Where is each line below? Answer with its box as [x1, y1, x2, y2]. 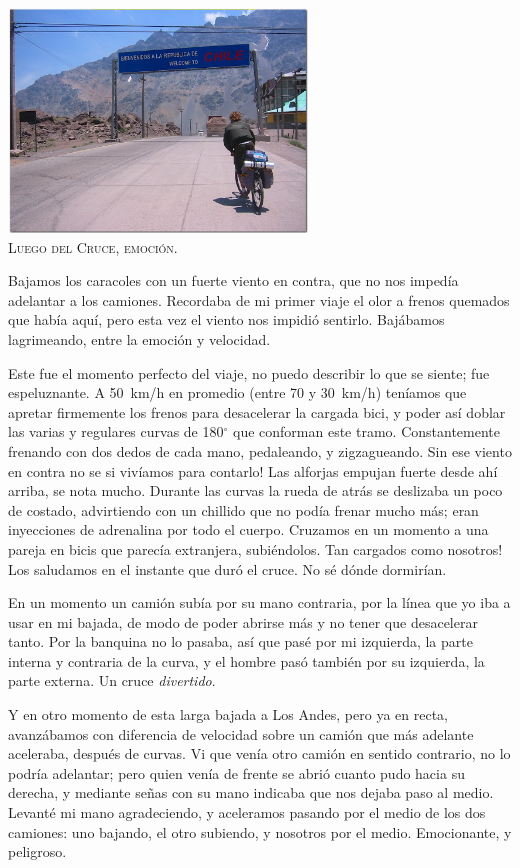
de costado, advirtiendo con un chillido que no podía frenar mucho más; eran [8, 499, 479, 520]
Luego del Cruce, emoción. [8, 236, 178, 257]
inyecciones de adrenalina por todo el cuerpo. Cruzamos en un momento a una [8, 519, 489, 540]
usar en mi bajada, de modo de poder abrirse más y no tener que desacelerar [8, 611, 478, 632]
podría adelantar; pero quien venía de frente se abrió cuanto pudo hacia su [8, 762, 465, 783]
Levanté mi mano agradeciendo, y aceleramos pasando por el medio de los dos [8, 802, 486, 823]
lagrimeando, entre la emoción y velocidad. [8, 328, 271, 349]
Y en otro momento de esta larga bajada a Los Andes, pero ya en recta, [8, 704, 448, 725]
